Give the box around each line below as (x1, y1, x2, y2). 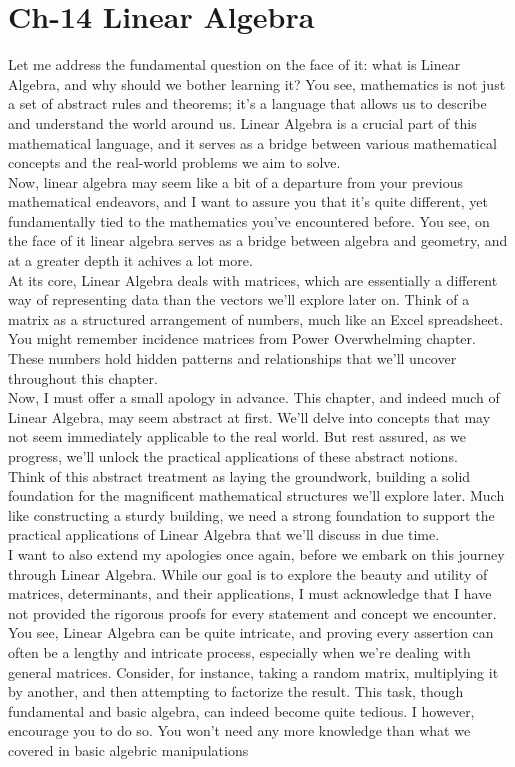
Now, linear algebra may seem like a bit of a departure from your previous (8, 171, 464, 192)
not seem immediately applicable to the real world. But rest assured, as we (8, 426, 467, 447)
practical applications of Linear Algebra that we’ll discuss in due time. (8, 524, 440, 545)
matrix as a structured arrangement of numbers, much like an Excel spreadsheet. (8, 308, 504, 329)
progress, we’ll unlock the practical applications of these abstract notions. (8, 446, 458, 466)
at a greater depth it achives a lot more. (8, 250, 253, 271)
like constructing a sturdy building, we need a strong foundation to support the (8, 504, 495, 525)
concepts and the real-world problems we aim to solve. (8, 152, 341, 173)
